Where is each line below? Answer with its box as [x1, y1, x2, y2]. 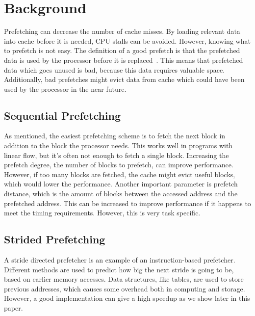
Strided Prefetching [4, 232, 105, 247]
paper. [4, 303, 23, 313]
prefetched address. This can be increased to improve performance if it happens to [4, 198, 251, 208]
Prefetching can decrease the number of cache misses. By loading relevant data [4, 26, 240, 36]
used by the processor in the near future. [4, 83, 127, 94]
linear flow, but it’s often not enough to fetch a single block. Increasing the [4, 150, 229, 160]
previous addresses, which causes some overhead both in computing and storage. [4, 283, 245, 293]
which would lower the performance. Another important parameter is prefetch [4, 179, 238, 189]
